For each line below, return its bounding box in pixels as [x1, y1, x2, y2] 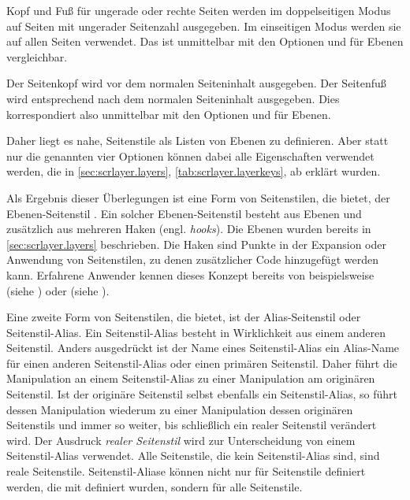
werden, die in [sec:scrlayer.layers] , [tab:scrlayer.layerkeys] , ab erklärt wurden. [6, 163, 381, 180]
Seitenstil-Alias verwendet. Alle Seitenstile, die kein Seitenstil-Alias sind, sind [6, 447, 380, 464]
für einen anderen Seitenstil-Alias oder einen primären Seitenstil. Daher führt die [6, 354, 397, 371]
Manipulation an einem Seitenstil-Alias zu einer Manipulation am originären [6, 370, 375, 387]
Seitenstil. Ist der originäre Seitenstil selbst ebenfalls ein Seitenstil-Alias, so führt [6, 386, 397, 402]
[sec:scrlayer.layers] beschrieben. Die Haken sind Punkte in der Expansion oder [6, 235, 386, 252]
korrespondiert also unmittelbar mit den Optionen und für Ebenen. [6, 106, 331, 122]
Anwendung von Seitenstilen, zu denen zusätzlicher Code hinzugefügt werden [6, 251, 378, 268]
